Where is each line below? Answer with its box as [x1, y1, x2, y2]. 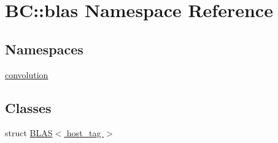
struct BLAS [5, 127, 53, 139]
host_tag [66, 127, 101, 139]
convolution [5, 68, 48, 81]
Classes [5, 98, 52, 117]
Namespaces [5, 39, 83, 58]
